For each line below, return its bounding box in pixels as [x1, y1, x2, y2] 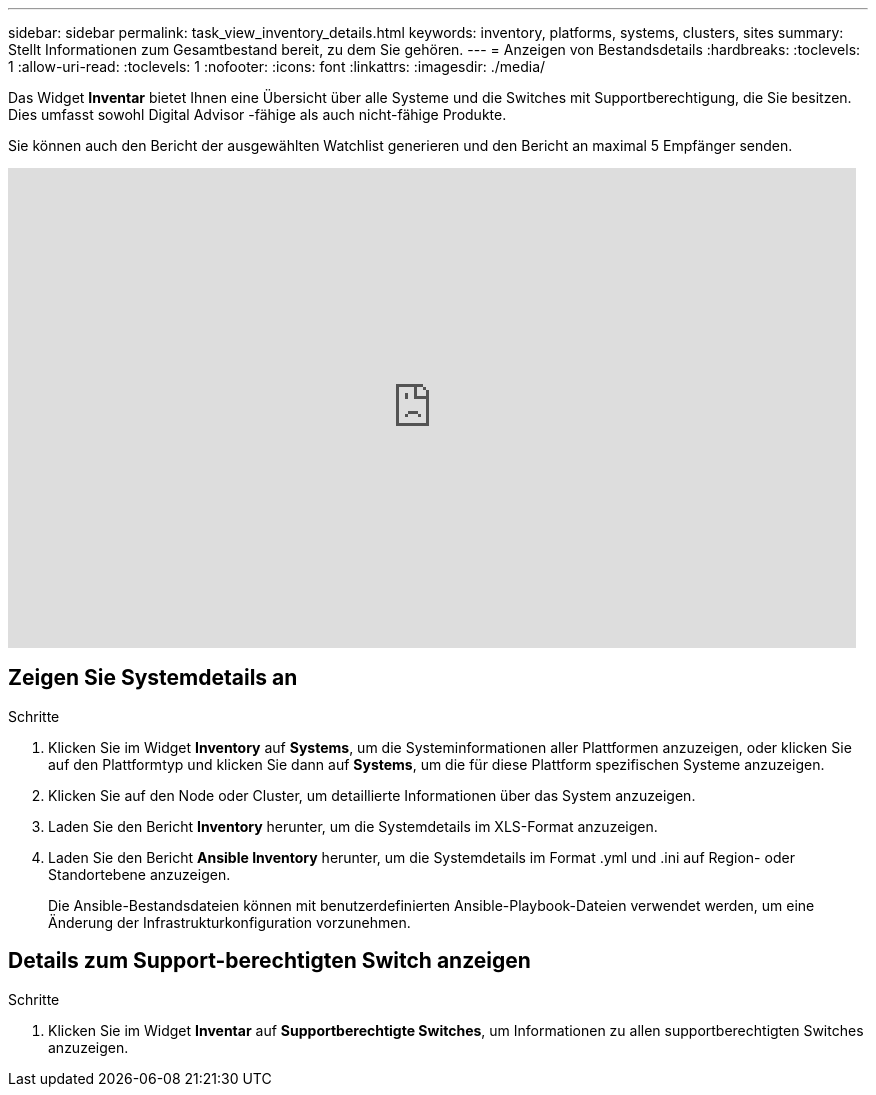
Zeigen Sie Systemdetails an [8, 665, 298, 691]
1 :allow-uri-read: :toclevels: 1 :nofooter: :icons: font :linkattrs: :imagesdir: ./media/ [8, 58, 546, 75]
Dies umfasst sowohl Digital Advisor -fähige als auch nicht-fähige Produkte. [8, 106, 507, 123]
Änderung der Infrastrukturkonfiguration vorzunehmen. [48, 913, 411, 931]
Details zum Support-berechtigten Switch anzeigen [8, 948, 531, 974]
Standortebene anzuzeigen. [48, 865, 231, 883]
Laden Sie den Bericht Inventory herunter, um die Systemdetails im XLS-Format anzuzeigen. [48, 817, 658, 835]
